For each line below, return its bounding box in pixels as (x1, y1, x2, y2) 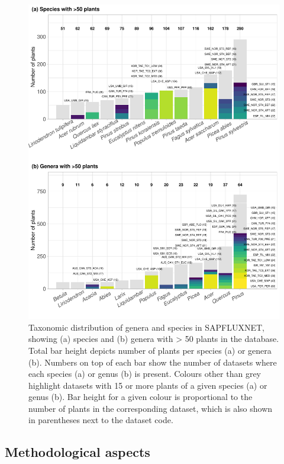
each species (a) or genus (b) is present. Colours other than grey (28, 367, 262, 380)
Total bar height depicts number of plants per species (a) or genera (28, 344, 272, 356)
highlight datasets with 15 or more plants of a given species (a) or (28, 379, 267, 391)
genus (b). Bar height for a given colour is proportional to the (28, 391, 253, 403)
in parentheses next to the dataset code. (28, 414, 173, 426)
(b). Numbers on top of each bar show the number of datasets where (28, 356, 277, 368)
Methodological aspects (5, 443, 150, 461)
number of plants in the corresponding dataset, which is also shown (28, 402, 273, 414)
